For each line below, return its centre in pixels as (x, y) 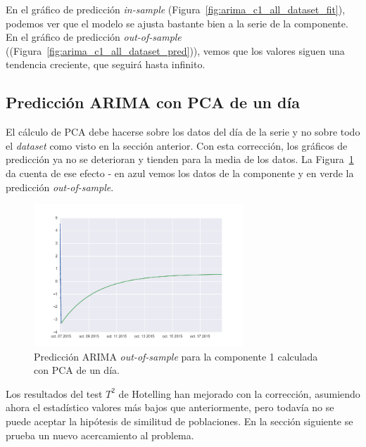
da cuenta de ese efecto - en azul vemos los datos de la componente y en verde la (180, 173)
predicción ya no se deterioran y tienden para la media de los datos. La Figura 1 (180, 159)
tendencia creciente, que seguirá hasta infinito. (106, 64)
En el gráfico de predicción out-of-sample (94, 37)
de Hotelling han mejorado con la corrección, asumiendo (239, 393)
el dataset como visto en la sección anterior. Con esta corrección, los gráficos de (177, 145)
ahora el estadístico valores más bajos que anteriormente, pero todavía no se (170, 407)
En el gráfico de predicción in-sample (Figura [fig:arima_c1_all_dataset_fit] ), (176, 9)
